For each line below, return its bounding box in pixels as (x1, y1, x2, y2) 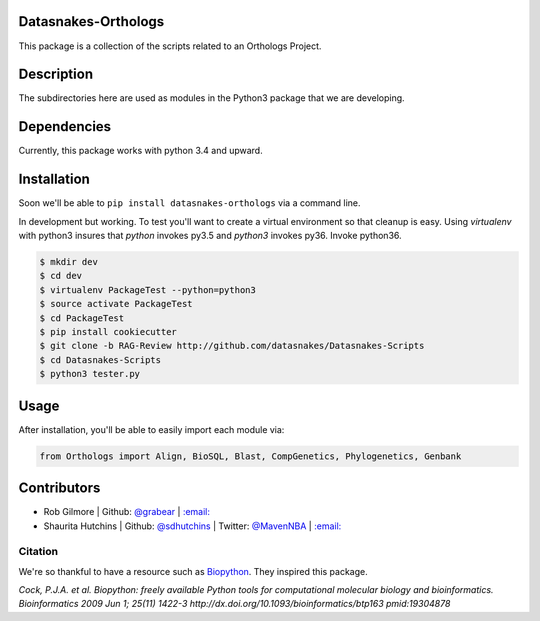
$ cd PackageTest (39, 312, 125, 324)
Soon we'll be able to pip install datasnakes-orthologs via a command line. (18, 197, 361, 209)
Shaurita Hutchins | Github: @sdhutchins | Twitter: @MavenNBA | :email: (43, 520, 342, 532)
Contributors (18, 480, 101, 497)
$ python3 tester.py (39, 368, 140, 380)
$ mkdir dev (39, 256, 99, 267)
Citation (18, 545, 59, 559)
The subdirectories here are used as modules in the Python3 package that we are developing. (18, 92, 405, 104)
